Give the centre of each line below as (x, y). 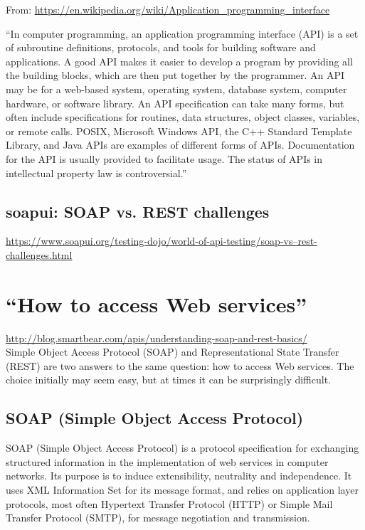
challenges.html (39, 254)
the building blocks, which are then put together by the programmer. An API (175, 75)
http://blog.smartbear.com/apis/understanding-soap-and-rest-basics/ (157, 338)
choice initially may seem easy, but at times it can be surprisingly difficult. (169, 380)
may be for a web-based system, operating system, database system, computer (176, 89)
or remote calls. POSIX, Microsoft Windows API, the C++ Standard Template (179, 131)
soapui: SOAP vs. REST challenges (138, 211)
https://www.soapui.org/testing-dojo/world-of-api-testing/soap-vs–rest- (162, 241)
